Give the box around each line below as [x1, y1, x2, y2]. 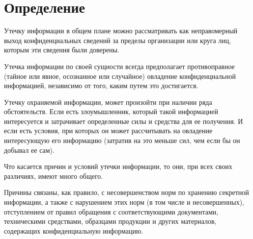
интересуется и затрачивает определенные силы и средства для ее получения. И [4, 116, 243, 126]
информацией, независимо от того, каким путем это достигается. [4, 80, 198, 91]
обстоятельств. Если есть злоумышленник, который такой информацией [4, 106, 219, 117]
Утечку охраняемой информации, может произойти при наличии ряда [4, 96, 212, 107]
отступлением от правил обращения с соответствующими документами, [4, 206, 219, 216]
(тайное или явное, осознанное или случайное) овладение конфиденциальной [4, 71, 236, 81]
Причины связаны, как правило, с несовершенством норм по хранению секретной [4, 187, 249, 197]
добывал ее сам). [4, 144, 55, 155]
